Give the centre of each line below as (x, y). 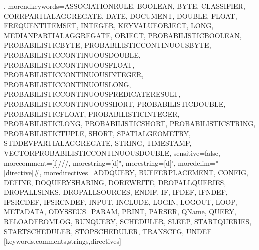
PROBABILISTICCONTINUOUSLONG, (68, 84)
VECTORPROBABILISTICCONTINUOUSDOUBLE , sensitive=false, (112, 153)
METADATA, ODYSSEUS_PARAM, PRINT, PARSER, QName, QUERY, (120, 212)
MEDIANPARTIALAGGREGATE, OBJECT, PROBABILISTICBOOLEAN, (123, 35)
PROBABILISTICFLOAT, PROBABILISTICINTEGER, (92, 114)
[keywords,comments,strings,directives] (63, 241)
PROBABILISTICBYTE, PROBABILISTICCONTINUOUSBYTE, (108, 45)
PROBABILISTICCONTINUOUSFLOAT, (69, 65)
